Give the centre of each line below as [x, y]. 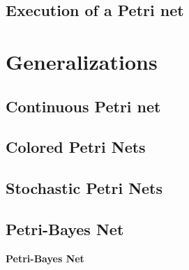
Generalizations [82, 61]
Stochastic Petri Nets [84, 188]
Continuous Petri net [83, 106]
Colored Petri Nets [76, 147]
